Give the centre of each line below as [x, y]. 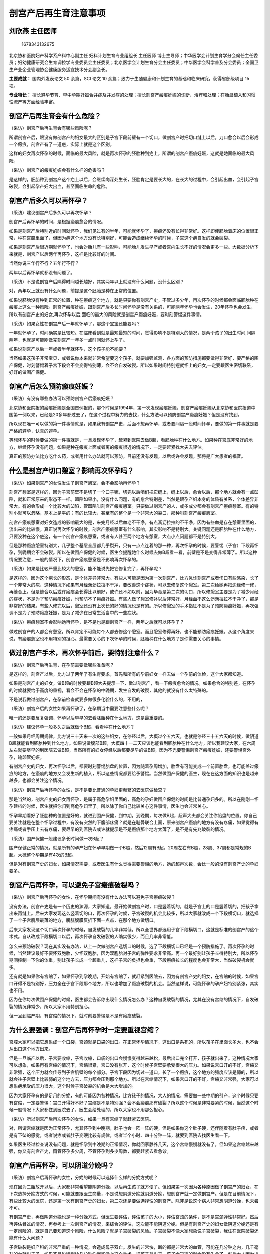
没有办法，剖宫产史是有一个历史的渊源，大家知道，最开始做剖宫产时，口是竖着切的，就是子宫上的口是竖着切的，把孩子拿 [134, 906]
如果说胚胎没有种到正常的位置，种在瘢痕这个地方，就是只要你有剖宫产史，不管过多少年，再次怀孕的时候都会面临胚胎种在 [134, 300]
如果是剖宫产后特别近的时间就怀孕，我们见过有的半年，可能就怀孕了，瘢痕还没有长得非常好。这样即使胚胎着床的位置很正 [134, 231]
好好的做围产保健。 [29, 372]
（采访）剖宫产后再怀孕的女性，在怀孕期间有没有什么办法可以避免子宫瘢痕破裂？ [92, 897]
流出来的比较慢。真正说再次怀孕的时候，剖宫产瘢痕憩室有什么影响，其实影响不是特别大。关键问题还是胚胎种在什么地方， [134, 529]
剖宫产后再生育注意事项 [57, 13]
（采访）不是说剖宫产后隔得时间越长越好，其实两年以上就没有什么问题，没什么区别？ [97, 281]
